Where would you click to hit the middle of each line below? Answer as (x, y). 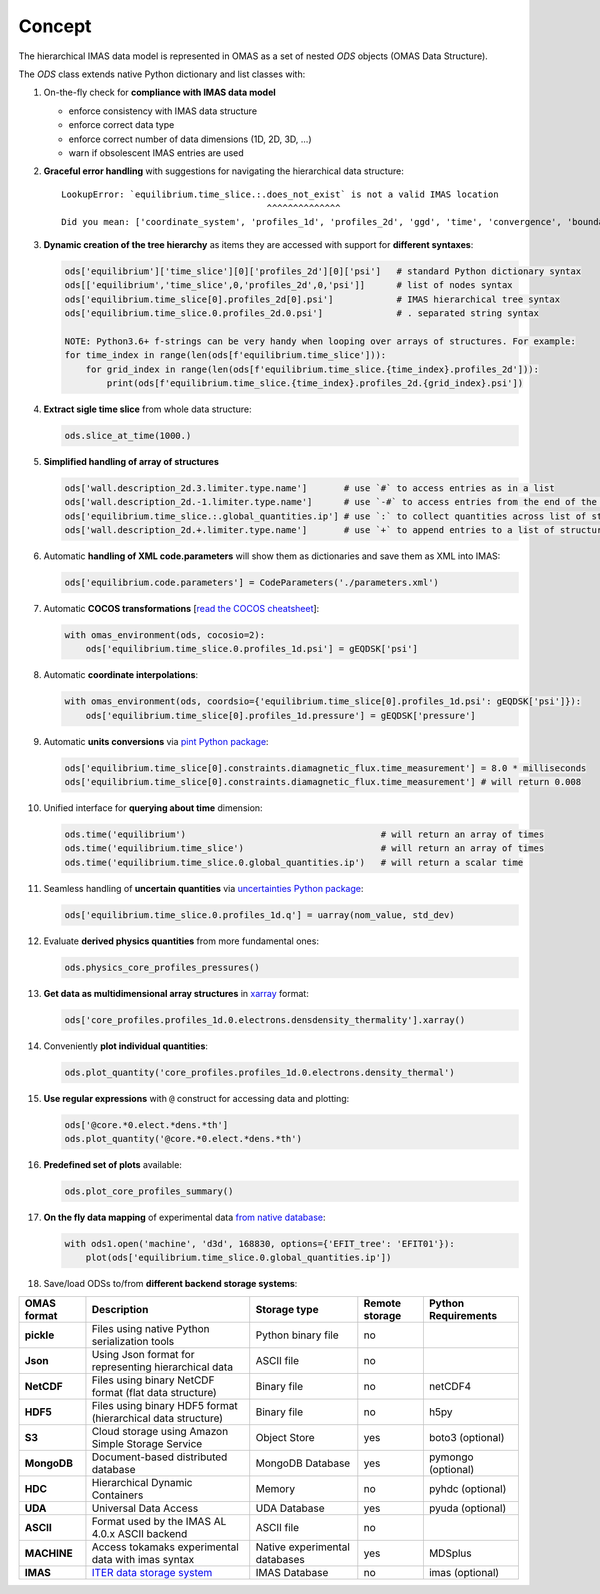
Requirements (463, 1315)
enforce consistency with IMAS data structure (163, 111)
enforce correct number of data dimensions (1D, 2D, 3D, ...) (190, 139)
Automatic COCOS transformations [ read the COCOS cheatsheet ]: (181, 609)
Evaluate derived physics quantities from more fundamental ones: (181, 941)
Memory (275, 1488)
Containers (117, 1495)
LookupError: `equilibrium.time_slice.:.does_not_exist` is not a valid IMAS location (280, 194)
